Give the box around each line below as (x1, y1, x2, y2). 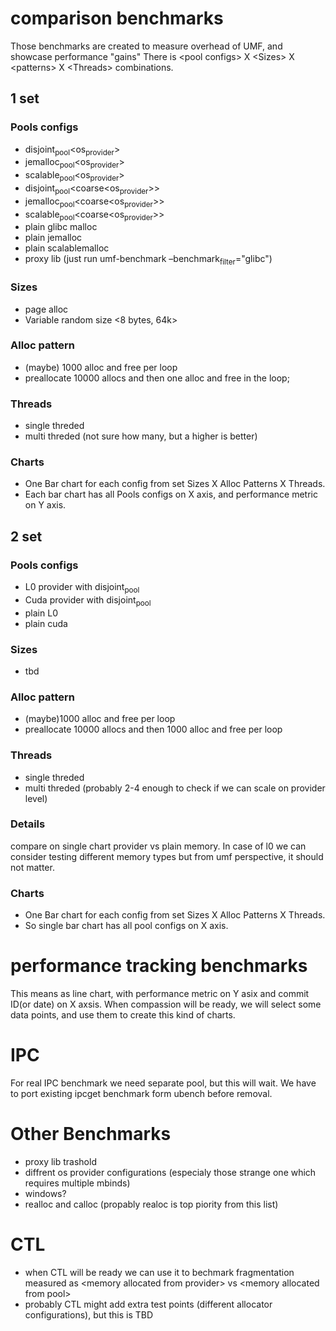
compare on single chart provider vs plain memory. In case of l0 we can (10, 840, 307, 852)
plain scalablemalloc (24, 242, 110, 254)
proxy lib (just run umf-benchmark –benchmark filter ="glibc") (24, 253, 273, 267)
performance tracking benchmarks (10, 955, 308, 977)
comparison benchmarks (10, 7, 224, 30)
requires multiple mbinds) (24, 1177, 131, 1189)
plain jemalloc (24, 232, 83, 244)
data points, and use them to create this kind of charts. (10, 1009, 236, 1021)
